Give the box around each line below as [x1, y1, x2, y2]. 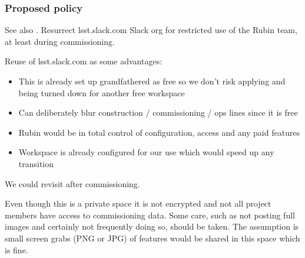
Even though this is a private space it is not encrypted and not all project [5, 197, 271, 210]
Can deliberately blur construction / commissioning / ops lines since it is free [18, 106, 298, 119]
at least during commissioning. [5, 35, 115, 47]
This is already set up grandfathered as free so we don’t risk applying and [18, 75, 286, 87]
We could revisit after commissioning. [5, 177, 140, 190]
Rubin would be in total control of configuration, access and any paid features [18, 126, 300, 138]
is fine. [5, 243, 28, 256]
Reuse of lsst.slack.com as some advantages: [5, 55, 163, 67]
